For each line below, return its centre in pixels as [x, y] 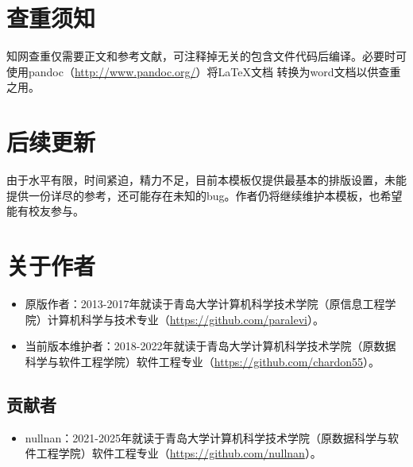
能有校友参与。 [45, 211]
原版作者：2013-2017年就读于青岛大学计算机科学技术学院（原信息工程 [205, 303]
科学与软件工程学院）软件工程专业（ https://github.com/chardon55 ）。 [203, 361]
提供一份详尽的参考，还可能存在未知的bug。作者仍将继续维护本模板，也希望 [205, 195]
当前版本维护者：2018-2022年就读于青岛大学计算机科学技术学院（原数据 [210, 346]
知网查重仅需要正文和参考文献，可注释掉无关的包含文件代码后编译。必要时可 [206, 56]
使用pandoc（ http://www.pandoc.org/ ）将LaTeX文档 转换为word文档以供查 [198, 71]
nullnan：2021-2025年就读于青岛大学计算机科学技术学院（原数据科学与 [206, 437]
